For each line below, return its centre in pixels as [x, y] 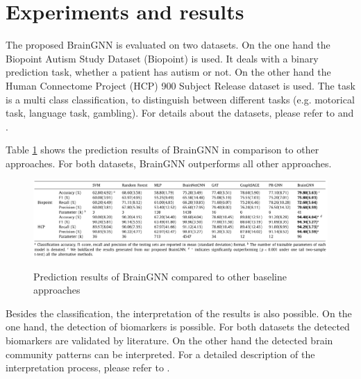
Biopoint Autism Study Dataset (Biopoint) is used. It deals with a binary [162, 58]
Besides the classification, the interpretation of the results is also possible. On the [179, 313]
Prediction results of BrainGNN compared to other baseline [160, 276]
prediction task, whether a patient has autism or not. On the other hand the [168, 72]
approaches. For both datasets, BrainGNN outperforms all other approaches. [169, 163]
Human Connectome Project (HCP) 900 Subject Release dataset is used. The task [180, 85]
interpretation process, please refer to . [88, 368]
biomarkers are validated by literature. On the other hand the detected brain [169, 340]
